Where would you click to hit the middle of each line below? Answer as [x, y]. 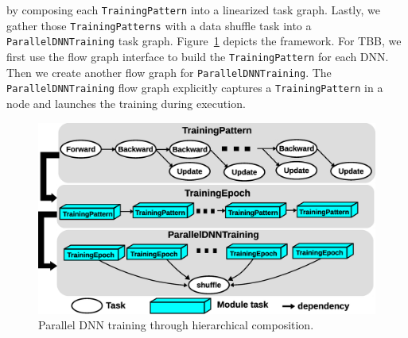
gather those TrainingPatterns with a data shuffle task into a [159, 25]
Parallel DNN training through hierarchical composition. [176, 325]
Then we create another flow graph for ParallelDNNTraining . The [169, 72]
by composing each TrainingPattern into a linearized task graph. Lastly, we [193, 10]
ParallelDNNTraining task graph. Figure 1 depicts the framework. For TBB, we [204, 41]
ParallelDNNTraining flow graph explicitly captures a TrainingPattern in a [195, 88]
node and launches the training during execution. [126, 103]
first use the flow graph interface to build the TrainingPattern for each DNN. [198, 56]
